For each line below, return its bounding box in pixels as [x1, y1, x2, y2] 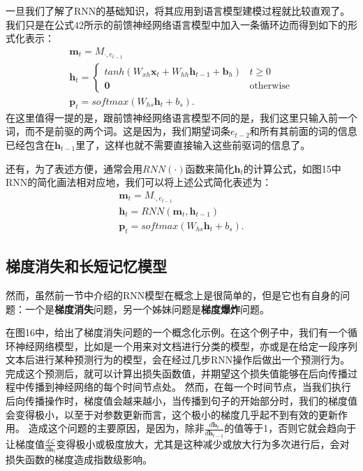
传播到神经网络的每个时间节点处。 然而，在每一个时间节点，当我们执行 [24, 379, 351, 394]
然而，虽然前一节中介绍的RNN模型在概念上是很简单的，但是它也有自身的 [6, 287, 341, 302]
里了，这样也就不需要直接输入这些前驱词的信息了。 [75, 137, 311, 152]
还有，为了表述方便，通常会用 [6, 161, 142, 175]
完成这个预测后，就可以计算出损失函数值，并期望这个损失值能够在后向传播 [6, 365, 348, 380]
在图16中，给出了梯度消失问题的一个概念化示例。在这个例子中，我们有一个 [6, 325, 348, 340]
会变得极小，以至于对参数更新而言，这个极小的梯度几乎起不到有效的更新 [6, 407, 338, 421]
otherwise [249, 80, 290, 91]
